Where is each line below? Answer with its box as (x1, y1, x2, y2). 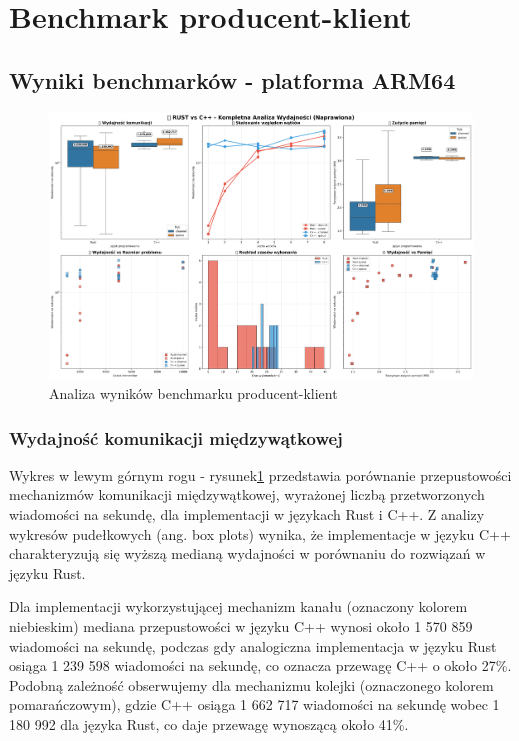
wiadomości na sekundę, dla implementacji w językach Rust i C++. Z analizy (9, 504, 485, 525)
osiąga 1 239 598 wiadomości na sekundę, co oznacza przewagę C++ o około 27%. (9, 655, 512, 676)
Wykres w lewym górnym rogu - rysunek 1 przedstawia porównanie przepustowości (9, 464, 512, 485)
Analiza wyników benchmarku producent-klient (49, 383, 338, 404)
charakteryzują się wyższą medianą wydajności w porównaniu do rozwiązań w (9, 543, 486, 564)
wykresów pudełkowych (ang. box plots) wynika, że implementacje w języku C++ (9, 523, 511, 544)
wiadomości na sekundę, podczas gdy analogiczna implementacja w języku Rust (9, 635, 497, 656)
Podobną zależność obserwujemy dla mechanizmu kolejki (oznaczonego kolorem (9, 674, 494, 695)
